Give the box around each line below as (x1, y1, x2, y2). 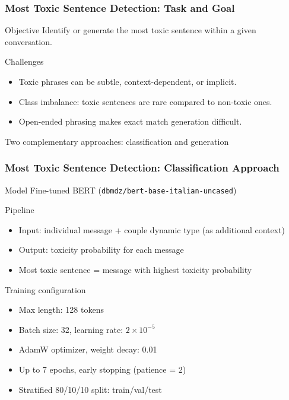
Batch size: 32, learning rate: (18, 323, 123, 335)
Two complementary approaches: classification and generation (5, 135, 229, 147)
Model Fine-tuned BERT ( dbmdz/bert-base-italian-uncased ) (5, 183, 237, 196)
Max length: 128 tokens (18, 303, 104, 316)
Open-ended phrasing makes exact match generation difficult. (18, 115, 242, 128)
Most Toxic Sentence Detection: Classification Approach (5, 160, 280, 175)
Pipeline (5, 204, 34, 216)
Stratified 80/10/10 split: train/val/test (18, 383, 162, 395)
